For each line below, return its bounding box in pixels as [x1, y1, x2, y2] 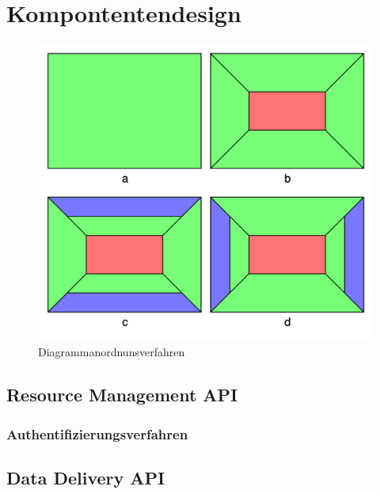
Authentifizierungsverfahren [6, 424, 188, 443]
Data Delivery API [6, 465, 165, 489]
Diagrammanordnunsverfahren [38, 344, 185, 360]
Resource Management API [6, 382, 238, 407]
